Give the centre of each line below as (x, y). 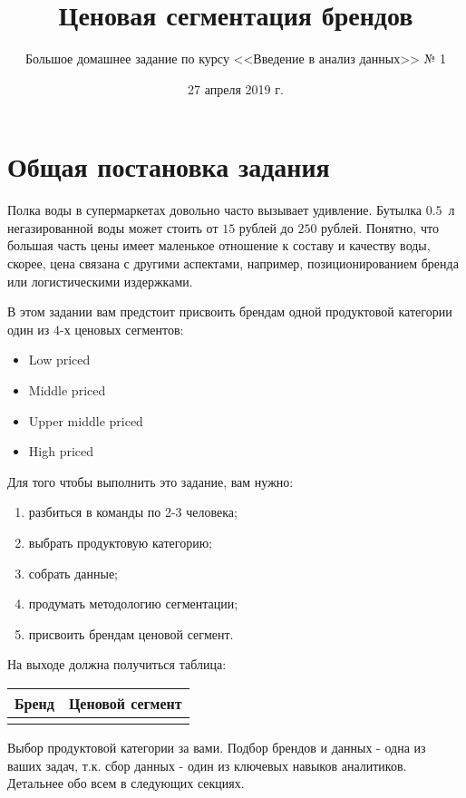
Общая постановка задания (169, 166)
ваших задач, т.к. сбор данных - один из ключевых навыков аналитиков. (207, 765)
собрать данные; (73, 573)
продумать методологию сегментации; (133, 603)
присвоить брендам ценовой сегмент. (131, 633)
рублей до (266, 227)
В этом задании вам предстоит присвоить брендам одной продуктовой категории (230, 311)
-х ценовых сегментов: (122, 329)
